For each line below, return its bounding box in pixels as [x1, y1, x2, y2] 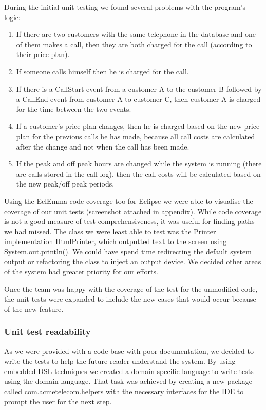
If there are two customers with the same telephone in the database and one [16, 29, 256, 40]
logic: [4, 11, 21, 22]
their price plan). [16, 49, 70, 60]
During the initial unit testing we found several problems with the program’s [4, 2, 246, 12]
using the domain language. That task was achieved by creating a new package [4, 376, 252, 386]
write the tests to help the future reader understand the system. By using [4, 356, 236, 366]
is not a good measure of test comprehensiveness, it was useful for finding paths [4, 216, 255, 227]
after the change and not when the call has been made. [16, 141, 189, 152]
